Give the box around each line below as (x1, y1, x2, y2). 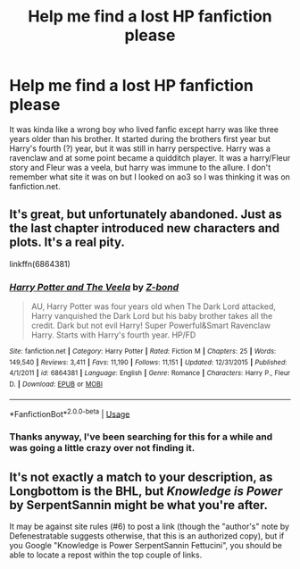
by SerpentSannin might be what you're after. (9, 498, 268, 513)
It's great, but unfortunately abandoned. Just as (9, 207, 283, 222)
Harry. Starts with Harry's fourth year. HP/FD (30, 330, 196, 340)
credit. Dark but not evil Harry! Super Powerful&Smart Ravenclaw (30, 320, 271, 331)
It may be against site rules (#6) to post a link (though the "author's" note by (9, 521, 290, 532)
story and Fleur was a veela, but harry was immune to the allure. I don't (9, 162, 271, 172)
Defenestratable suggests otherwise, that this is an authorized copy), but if (9, 531, 285, 541)
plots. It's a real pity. (9, 235, 125, 250)
